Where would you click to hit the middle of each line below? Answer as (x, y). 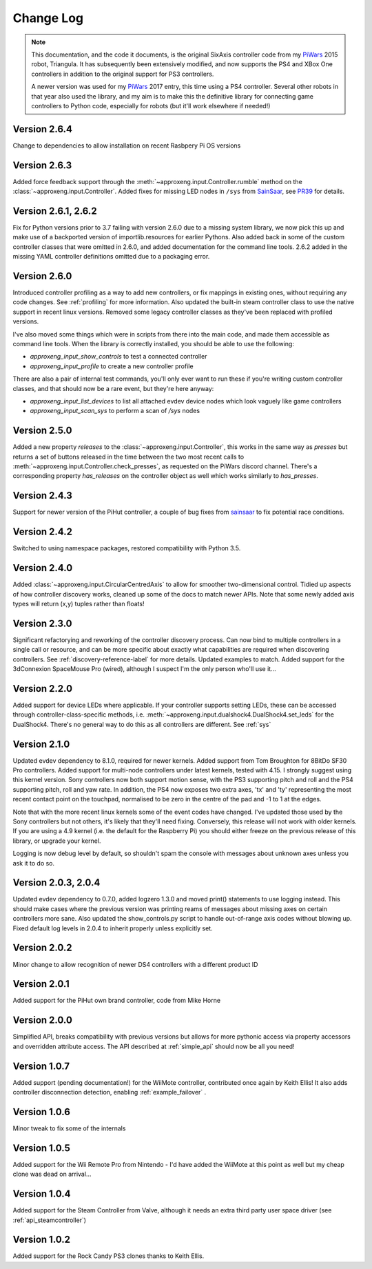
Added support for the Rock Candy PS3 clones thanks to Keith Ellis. (108, 1256)
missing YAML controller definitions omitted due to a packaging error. (111, 257)
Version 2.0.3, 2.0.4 (56, 883)
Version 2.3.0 (42, 623)
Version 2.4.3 (42, 496)
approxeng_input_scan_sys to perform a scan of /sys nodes (115, 411)
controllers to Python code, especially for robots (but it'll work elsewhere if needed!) (151, 106)
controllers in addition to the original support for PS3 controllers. (123, 74)
